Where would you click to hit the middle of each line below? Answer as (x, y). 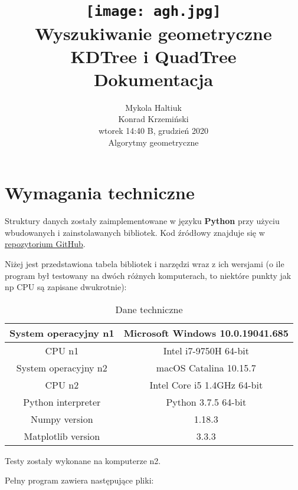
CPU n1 (62, 350)
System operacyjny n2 (62, 367)
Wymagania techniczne (100, 193)
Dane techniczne (149, 309)
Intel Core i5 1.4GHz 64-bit (206, 384)
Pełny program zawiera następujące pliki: (79, 480)
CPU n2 (62, 384)
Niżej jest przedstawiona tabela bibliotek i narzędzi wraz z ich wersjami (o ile (145, 263)
